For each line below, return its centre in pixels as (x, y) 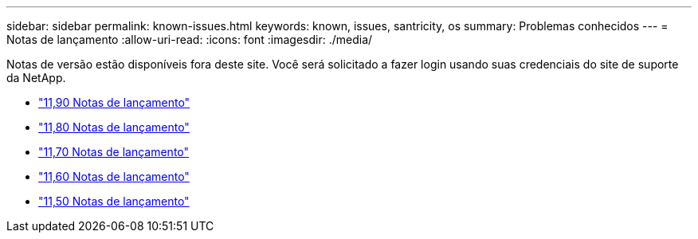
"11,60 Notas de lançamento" (114, 176)
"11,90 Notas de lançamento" (114, 102)
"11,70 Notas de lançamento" (114, 152)
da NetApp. (36, 78)
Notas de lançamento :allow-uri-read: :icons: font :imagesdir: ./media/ (190, 39)
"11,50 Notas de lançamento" (114, 201)
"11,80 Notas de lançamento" (114, 127)
